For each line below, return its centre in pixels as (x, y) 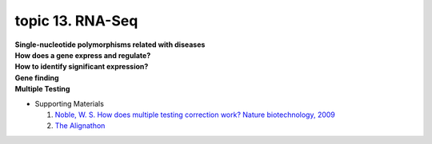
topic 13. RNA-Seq (76, 21)
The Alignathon (80, 126)
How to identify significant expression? (82, 67)
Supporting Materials (69, 103)
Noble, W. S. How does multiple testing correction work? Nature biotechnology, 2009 (195, 115)
